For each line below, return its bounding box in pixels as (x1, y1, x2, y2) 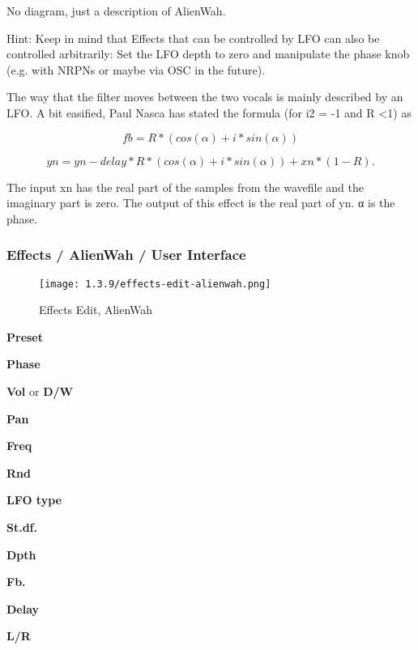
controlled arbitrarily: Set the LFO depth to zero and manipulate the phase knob (6, 45, 410, 62)
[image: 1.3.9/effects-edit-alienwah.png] (39, 278, 271, 290)
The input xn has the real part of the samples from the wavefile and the (6, 178, 364, 195)
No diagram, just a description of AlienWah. (6, 2, 226, 19)
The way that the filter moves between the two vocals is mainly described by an (6, 88, 403, 105)
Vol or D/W (6, 383, 74, 399)
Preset (6, 328, 44, 345)
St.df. (6, 518, 37, 535)
